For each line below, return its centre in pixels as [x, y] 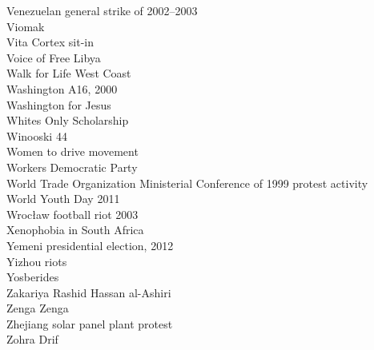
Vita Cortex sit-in [50, 42]
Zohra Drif [32, 339]
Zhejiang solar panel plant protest [90, 323]
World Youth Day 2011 [63, 199]
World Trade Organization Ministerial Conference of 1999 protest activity [187, 183]
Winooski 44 [37, 135]
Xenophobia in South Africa [75, 230]
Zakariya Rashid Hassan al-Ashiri [89, 292]
